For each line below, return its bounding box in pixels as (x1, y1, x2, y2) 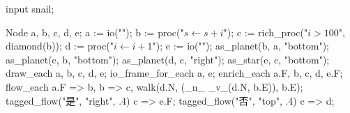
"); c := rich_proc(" (223, 24, 308, 39)
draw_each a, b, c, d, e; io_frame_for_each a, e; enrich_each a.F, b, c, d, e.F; (6, 66, 343, 80)
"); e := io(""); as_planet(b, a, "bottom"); (152, 38, 329, 53)
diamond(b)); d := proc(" (6, 38, 114, 53)
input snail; (6, 1, 54, 15)
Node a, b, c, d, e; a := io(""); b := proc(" (6, 24, 184, 39)
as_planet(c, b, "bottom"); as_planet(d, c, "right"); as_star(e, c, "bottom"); (6, 52, 330, 66)
